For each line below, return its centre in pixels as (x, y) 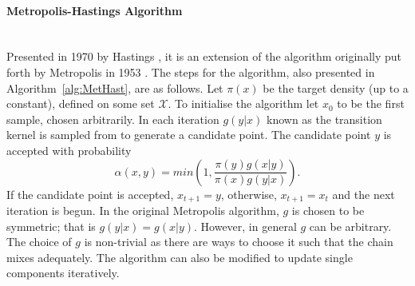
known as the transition (324, 119)
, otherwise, (249, 194)
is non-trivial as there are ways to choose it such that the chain (239, 242)
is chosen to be (328, 210)
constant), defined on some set (81, 103)
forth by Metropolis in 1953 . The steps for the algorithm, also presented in (191, 71)
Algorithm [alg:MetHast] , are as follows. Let (115, 87)
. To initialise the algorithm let (243, 103)
